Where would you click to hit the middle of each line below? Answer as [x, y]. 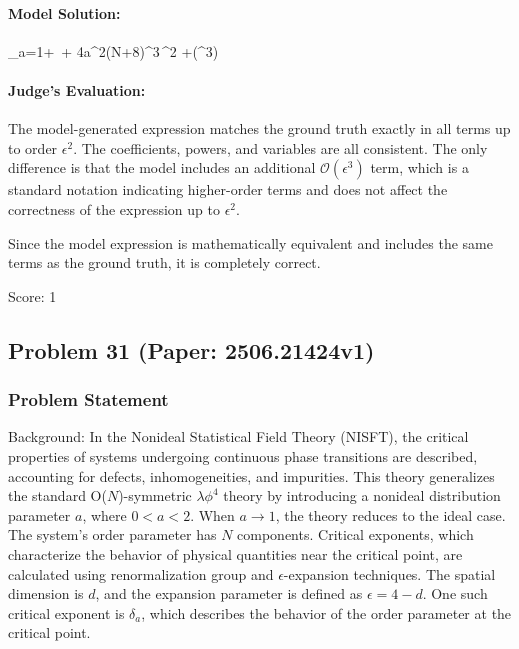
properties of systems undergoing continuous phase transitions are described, [243, 455]
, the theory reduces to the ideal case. [390, 514]
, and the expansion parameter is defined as [229, 593]
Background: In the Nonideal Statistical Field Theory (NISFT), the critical [238, 436]
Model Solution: [64, 12]
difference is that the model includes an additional [162, 167]
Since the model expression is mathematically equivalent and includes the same [250, 242]
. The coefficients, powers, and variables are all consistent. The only [280, 147]
